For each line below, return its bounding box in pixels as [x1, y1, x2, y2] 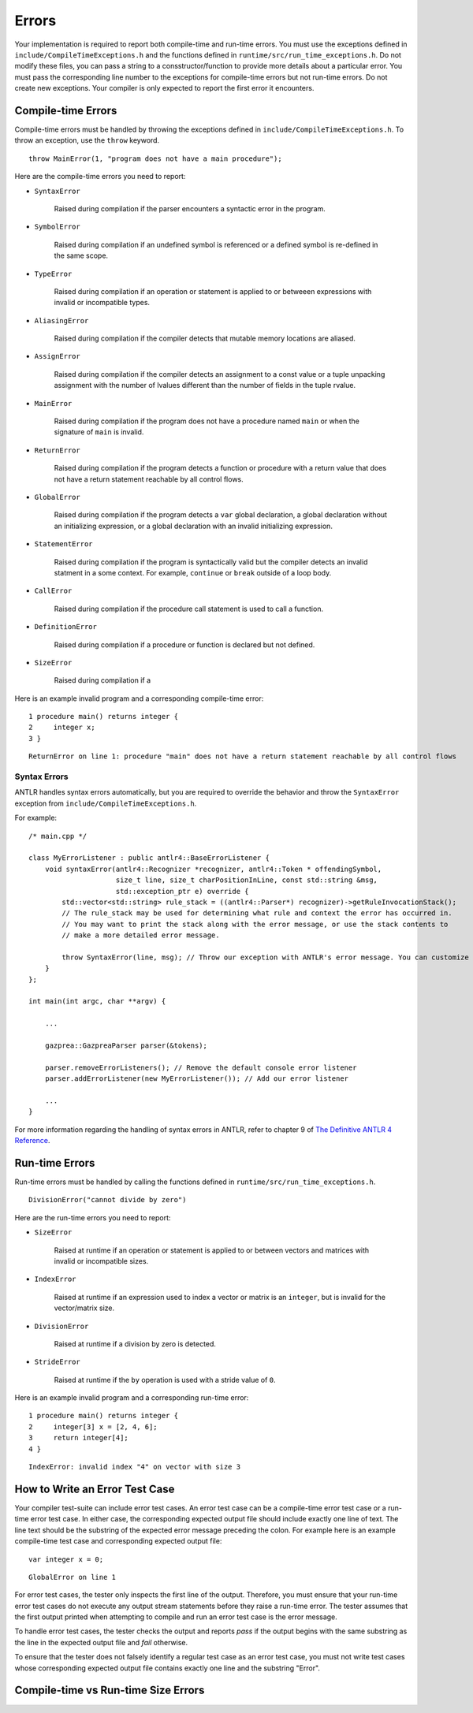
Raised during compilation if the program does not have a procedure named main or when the [54, 416, 360, 426]
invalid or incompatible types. [54, 298, 150, 307]
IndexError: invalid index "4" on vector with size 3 [28, 1462, 240, 1472]
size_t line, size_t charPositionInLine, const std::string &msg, [115, 876, 378, 884]
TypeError [34, 269, 73, 278]
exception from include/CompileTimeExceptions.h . [14, 799, 197, 808]
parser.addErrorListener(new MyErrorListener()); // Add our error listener [44, 1074, 349, 1083]
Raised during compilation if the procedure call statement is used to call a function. [54, 604, 323, 613]
